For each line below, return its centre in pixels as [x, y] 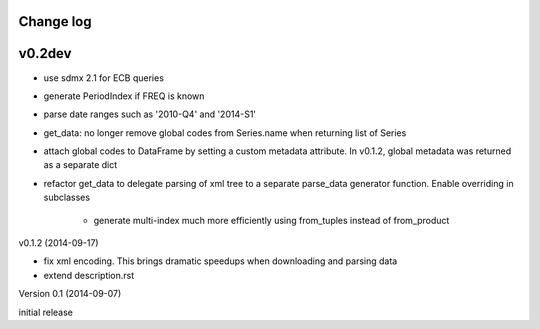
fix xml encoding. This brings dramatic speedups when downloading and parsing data [220, 261]
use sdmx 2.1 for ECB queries [104, 77]
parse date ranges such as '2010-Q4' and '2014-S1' [150, 114]
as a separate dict [80, 165]
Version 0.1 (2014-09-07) [70, 294]
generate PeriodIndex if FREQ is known [124, 96]
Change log [55, 21]
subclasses [66, 197]
